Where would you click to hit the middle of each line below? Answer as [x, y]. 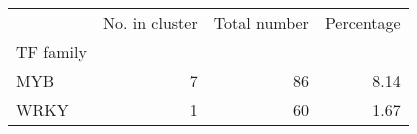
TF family [51, 51]
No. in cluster [150, 22]
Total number [261, 22]
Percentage [362, 22]
